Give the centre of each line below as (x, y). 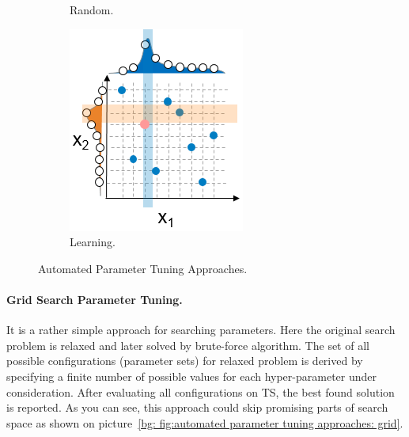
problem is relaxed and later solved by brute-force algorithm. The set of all (188, 345)
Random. (92, 9)
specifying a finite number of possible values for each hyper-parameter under (192, 376)
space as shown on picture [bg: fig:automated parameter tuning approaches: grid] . (205, 422)
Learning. (93, 242)
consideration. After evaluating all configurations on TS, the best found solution (201, 391)
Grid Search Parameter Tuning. (95, 299)
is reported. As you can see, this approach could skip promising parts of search (197, 407)
